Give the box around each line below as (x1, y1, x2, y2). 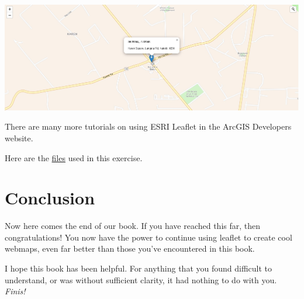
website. (5, 131, 33, 144)
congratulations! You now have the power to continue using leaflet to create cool (5, 231, 292, 243)
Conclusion (5, 186, 95, 210)
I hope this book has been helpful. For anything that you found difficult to (5, 262, 272, 274)
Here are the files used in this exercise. (5, 151, 143, 164)
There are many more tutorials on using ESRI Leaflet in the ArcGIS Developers (5, 120, 292, 133)
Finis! (5, 285, 26, 297)
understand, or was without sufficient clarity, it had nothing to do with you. (5, 273, 277, 286)
